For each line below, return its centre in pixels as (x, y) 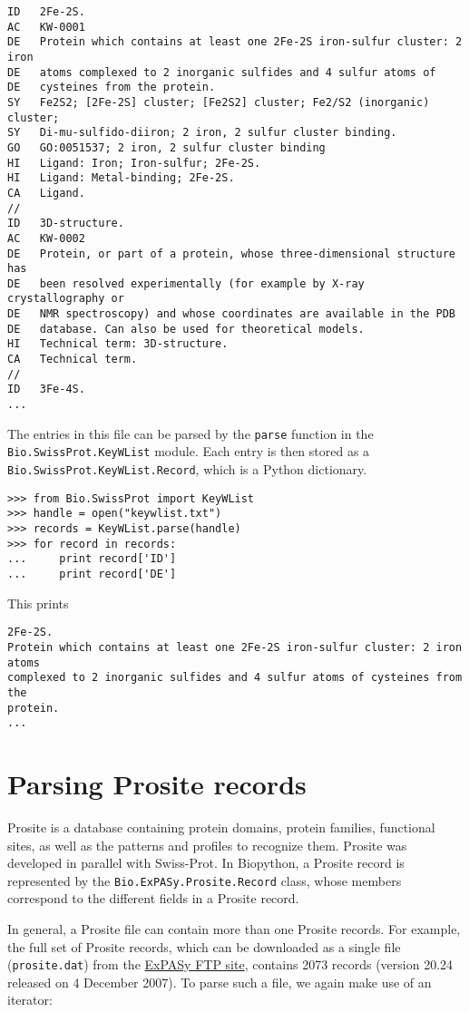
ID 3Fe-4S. (46, 389)
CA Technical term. (73, 360)
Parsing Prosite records (157, 783)
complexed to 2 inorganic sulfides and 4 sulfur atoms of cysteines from (235, 678)
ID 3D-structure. (66, 224)
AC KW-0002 (46, 238)
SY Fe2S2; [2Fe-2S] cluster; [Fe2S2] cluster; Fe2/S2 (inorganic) (219, 102)
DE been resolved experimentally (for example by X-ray (186, 283)
